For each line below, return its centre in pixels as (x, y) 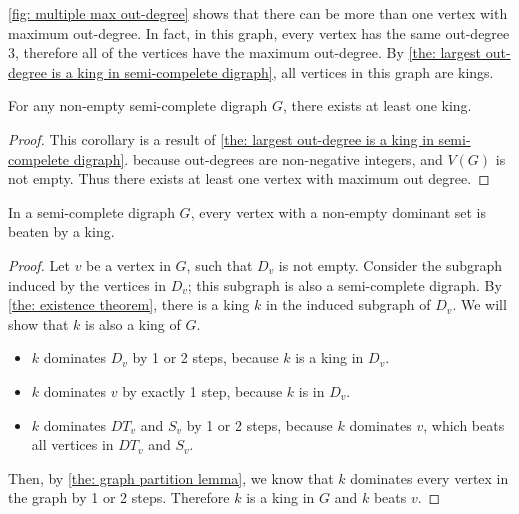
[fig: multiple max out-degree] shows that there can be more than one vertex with (258, 13)
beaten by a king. (61, 231)
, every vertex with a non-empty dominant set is (338, 211)
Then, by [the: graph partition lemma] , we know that (171, 477)
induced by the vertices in (87, 284)
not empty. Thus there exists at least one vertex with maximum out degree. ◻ (249, 178)
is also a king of (132, 323)
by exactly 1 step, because (202, 390)
